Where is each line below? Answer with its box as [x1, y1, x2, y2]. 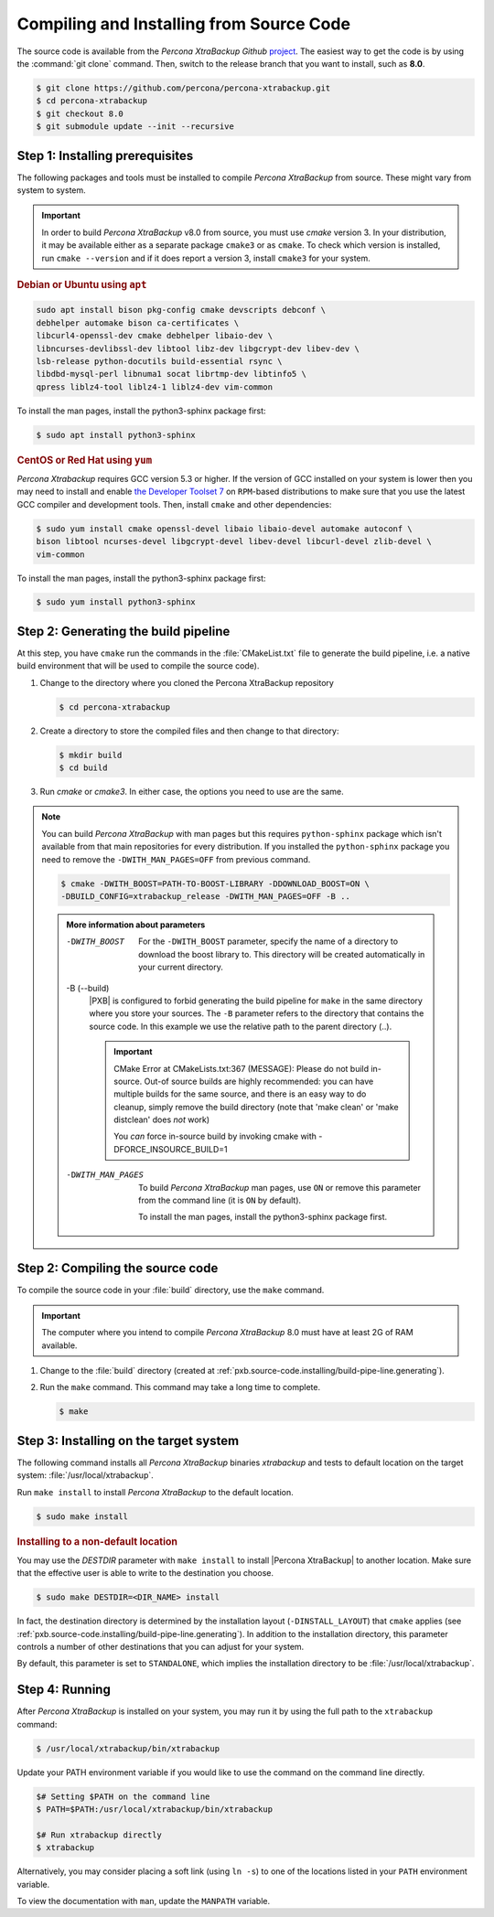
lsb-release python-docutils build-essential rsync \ [36, 356, 283, 366]
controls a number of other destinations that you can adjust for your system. [16, 1641, 305, 1652]
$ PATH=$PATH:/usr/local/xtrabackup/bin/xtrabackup [36, 1804, 274, 1815]
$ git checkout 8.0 [36, 108, 123, 119]
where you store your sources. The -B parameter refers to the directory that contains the [89, 1008, 424, 1019]
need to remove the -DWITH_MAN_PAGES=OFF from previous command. [41, 853, 311, 864]
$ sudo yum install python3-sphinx [36, 597, 196, 607]
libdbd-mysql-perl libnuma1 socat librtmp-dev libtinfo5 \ [36, 369, 306, 380]
